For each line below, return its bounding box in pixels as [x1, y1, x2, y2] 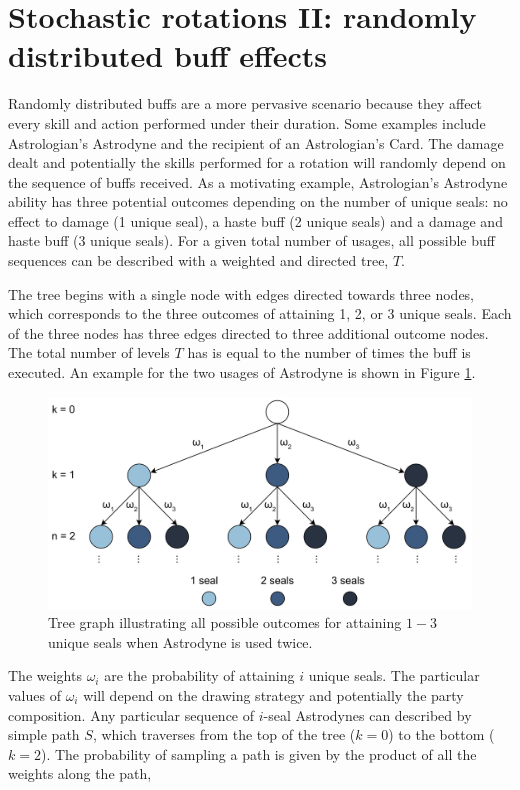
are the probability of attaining [104, 665, 295, 686]
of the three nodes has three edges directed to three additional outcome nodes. [8, 322, 489, 343]
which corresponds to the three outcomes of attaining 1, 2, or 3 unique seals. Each [8, 303, 512, 324]
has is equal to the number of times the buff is [187, 342, 471, 363]
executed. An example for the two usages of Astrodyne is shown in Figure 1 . [8, 362, 476, 383]
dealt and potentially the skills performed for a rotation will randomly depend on [8, 152, 506, 173]
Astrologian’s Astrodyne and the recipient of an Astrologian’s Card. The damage [8, 132, 504, 153]
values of [8, 685, 61, 705]
